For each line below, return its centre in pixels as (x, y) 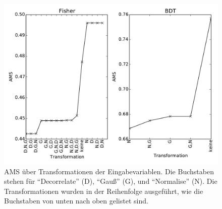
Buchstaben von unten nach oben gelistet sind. (76, 201)
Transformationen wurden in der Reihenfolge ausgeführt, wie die (104, 191)
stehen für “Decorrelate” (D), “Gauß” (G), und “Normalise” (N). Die (111, 181)
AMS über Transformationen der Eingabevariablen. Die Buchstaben (109, 171)
